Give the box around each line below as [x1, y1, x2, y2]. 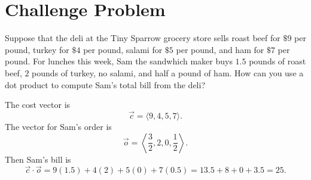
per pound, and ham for [176, 43, 264, 55]
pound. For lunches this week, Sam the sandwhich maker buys [5, 55, 233, 67]
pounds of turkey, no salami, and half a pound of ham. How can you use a [32, 66, 304, 79]
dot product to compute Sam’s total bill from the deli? [5, 78, 206, 91]
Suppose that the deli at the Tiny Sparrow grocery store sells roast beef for [5, 32, 280, 44]
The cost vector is [5, 98, 71, 111]
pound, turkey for [5, 43, 69, 55]
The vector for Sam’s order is [5, 120, 112, 132]
